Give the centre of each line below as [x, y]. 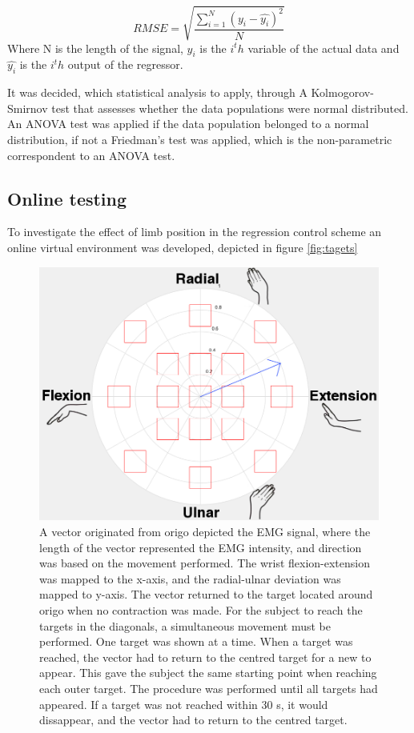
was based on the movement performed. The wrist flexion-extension [205, 563]
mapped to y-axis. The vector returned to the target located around [206, 594]
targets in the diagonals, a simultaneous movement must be [185, 625]
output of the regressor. [125, 64]
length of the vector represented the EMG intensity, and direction [201, 547]
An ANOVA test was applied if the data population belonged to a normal [188, 124]
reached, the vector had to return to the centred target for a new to [205, 657]
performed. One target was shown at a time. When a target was [196, 641]
